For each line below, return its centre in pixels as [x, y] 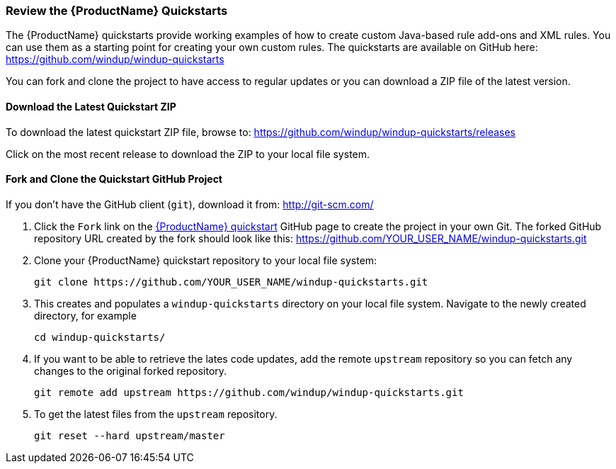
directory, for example [85, 315]
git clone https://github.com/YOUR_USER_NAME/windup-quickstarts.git [231, 282]
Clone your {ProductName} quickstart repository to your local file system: [206, 260]
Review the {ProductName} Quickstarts [117, 11]
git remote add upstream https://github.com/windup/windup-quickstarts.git [249, 392]
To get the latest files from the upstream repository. [156, 414]
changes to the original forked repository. [131, 371]
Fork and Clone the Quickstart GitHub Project [114, 179]
